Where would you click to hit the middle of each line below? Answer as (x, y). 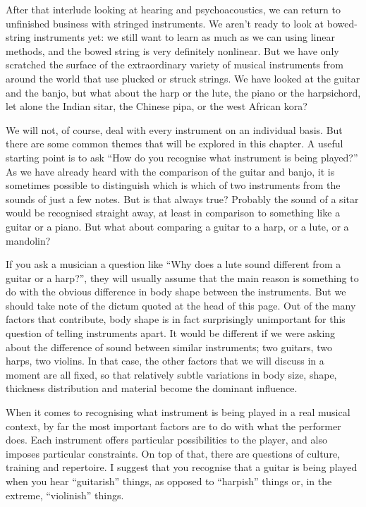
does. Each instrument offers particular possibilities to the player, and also (166, 440)
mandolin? (28, 240)
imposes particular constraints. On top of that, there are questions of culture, (173, 453)
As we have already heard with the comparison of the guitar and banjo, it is (170, 171)
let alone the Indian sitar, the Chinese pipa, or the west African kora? (157, 106)
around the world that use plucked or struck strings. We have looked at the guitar (183, 78)
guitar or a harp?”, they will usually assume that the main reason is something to (182, 277)
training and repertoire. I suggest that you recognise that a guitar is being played (182, 467)
